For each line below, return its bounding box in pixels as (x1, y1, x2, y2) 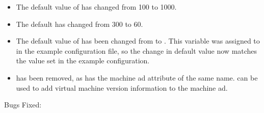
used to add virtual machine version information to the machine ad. (16, 82, 228, 93)
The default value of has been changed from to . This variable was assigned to (16, 35, 260, 46)
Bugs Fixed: (4, 99, 42, 110)
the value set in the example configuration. (16, 55, 150, 66)
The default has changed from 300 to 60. (16, 18, 143, 29)
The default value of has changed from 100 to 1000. (16, 2, 177, 12)
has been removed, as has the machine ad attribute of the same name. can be (16, 72, 258, 83)
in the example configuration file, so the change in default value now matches (16, 45, 257, 56)
